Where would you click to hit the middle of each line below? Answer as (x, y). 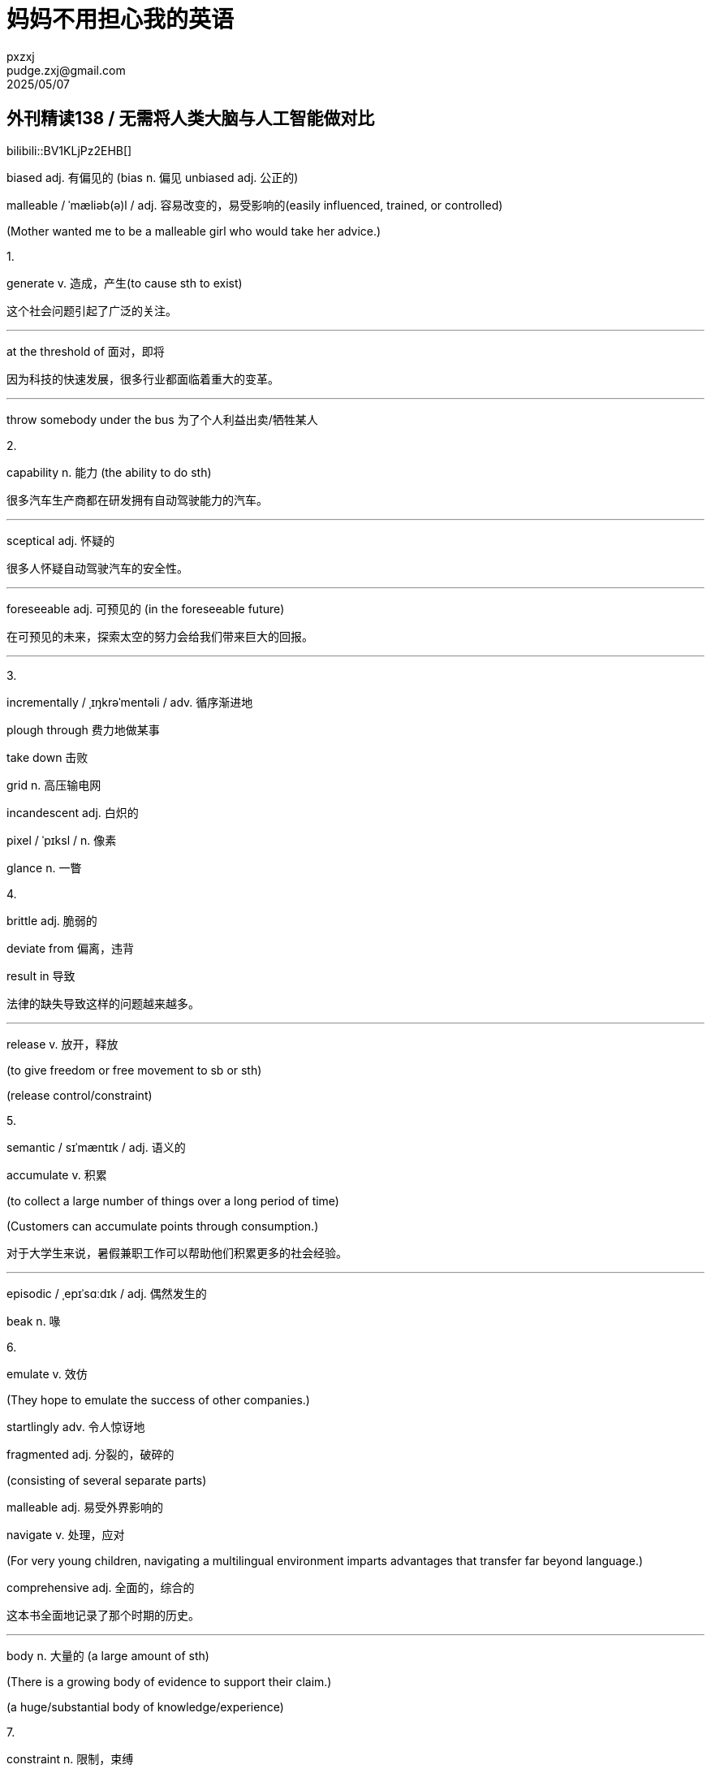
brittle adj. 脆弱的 (52, 920)
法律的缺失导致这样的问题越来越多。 (103, 1003)
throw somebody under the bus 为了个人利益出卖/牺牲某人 (162, 419)
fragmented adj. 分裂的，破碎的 (90, 1454)
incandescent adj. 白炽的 (73, 812)
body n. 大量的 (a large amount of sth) (108, 1655)
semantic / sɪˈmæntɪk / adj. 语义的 (96, 1147)
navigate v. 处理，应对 (66, 1534)
